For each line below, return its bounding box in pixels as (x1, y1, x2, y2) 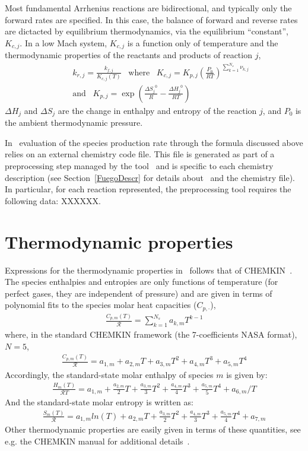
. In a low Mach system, (20, 36, 107, 49)
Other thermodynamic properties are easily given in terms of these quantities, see (5, 423, 301, 436)
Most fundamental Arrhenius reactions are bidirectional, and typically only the (5, 2, 292, 14)
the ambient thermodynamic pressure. (5, 116, 143, 129)
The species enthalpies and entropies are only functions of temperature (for (5, 275, 278, 288)
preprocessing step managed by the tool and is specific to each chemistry (5, 160, 274, 172)
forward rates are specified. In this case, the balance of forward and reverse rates (5, 13, 298, 26)
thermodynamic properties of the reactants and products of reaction (5, 49, 252, 61)
